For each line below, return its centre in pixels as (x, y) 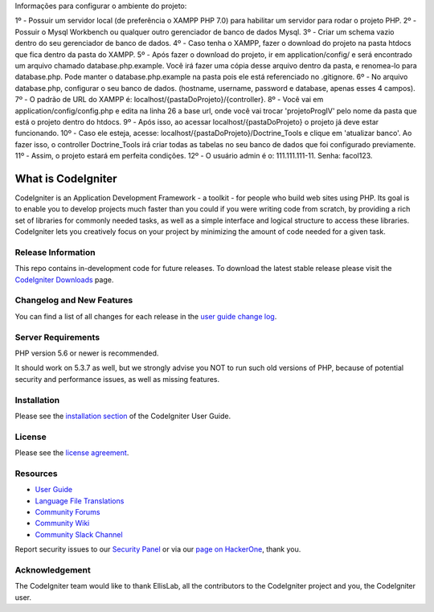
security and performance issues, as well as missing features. (117, 379)
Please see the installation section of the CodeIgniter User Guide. (123, 416)
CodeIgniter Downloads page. (64, 279)
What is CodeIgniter (66, 178)
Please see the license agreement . (72, 453)
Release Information (55, 252)
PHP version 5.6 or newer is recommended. (87, 353)
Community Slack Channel (79, 534)
